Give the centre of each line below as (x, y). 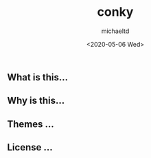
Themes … (31, 124)
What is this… (38, 77)
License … (30, 147)
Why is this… (36, 101)
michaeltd (115, 31)
